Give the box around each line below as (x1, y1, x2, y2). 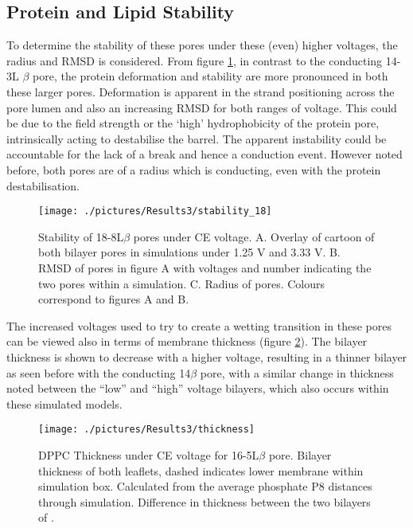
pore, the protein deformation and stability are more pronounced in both (33, 68, 388, 84)
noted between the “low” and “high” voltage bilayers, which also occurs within (6, 380, 389, 397)
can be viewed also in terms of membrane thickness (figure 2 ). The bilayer (6, 333, 368, 350)
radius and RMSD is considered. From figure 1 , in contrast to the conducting (6, 52, 383, 68)
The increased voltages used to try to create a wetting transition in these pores (6, 317, 392, 334)
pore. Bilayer (268, 446, 332, 463)
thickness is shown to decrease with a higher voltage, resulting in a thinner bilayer (6, 348, 407, 365)
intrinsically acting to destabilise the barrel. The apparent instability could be (6, 130, 387, 147)
